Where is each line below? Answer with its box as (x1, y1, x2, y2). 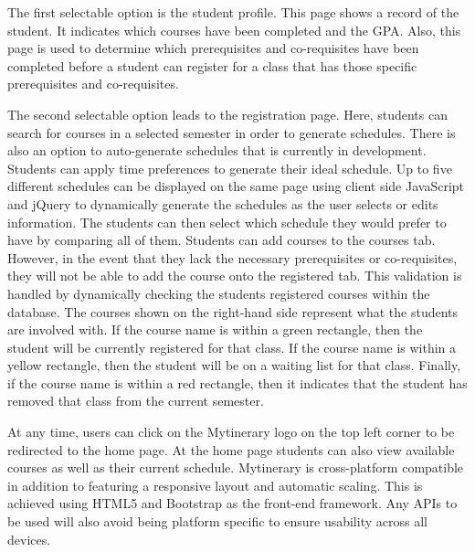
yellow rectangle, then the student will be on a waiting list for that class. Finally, (7, 356, 461, 375)
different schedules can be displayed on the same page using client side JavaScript (7, 176, 465, 196)
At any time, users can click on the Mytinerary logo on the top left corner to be (7, 422, 455, 441)
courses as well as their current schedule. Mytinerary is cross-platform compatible (7, 458, 464, 477)
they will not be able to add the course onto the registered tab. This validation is (7, 266, 462, 285)
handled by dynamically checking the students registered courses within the (7, 283, 430, 303)
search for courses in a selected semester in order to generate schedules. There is (7, 122, 456, 142)
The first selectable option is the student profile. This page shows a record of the (7, 3, 459, 21)
